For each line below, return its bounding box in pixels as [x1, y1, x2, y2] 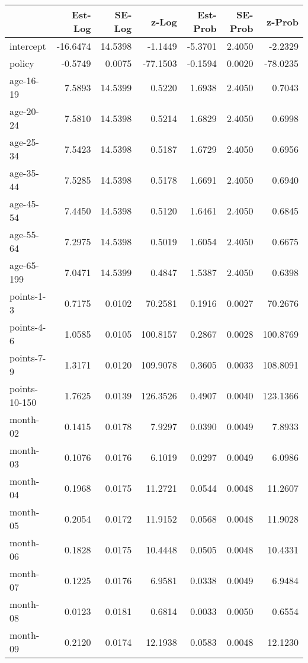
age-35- [9, 166, 39, 180]
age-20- [9, 104, 39, 118]
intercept [9, 39, 46, 53]
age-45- [9, 197, 39, 210]
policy [9, 56, 34, 70]
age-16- [9, 73, 39, 87]
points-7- [9, 351, 46, 364]
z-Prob [267, 14, 299, 28]
